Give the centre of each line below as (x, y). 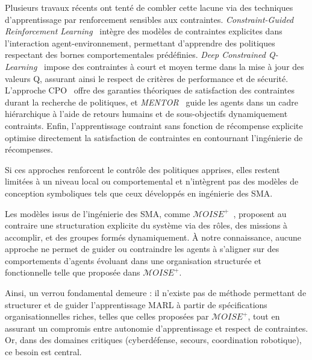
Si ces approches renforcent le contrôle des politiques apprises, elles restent (142, 169)
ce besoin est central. (43, 352)
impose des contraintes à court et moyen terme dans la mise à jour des (174, 66)
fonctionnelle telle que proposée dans (73, 272)
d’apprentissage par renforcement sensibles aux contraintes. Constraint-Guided (149, 19)
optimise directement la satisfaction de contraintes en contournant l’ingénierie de (154, 137)
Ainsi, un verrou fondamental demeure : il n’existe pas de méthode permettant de (156, 293)
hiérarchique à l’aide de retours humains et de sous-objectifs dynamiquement (146, 114)
